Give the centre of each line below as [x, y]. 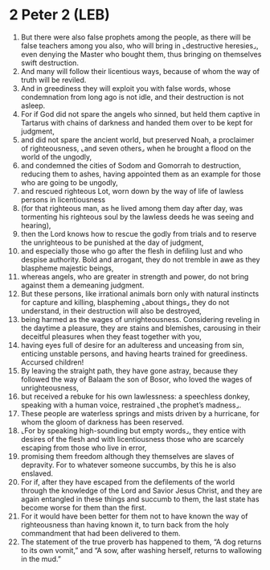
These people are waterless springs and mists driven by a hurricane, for [140, 413]
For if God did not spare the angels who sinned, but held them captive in [140, 114]
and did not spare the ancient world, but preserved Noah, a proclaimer [137, 139]
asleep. [33, 105]
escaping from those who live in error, [84, 448]
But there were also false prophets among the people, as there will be [136, 37]
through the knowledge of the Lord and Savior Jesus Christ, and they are [141, 490]
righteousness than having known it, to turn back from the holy [125, 524]
